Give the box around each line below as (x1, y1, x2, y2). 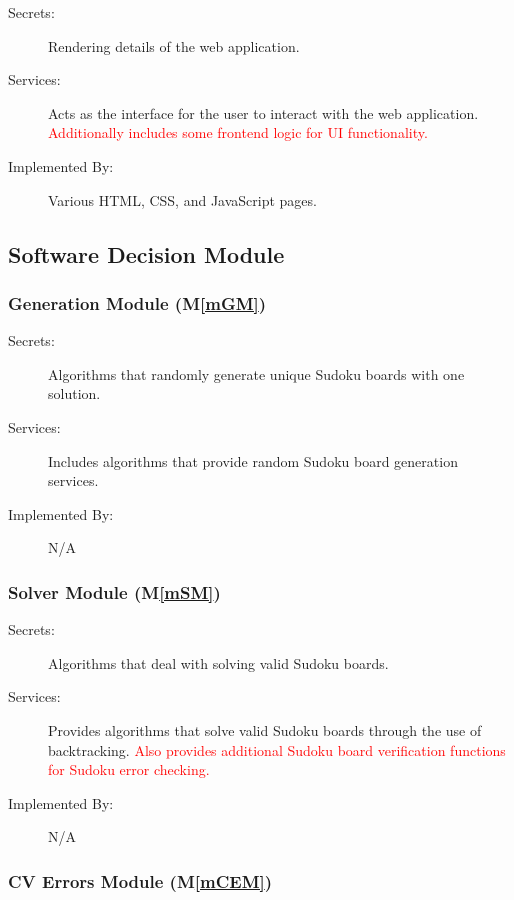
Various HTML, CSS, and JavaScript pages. (48, 189, 317, 210)
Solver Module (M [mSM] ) (8, 579, 221, 604)
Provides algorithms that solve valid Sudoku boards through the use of (48, 719, 482, 740)
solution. (48, 383, 101, 404)
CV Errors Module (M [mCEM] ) (8, 868, 273, 893)
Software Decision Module (8, 238, 285, 269)
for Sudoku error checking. (48, 759, 210, 780)
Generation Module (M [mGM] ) (8, 290, 267, 315)
